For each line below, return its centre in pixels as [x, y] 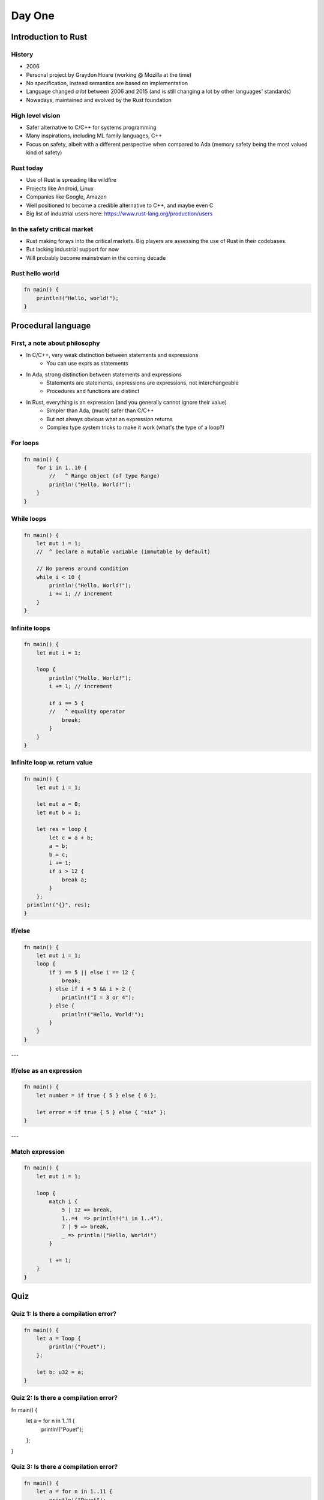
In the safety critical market [52, 229]
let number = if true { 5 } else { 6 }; [97, 1095]
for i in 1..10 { [62, 467]
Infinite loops [31, 628]
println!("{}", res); [59, 905]
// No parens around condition [82, 569]
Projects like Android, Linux [60, 188]
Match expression [38, 1151]
